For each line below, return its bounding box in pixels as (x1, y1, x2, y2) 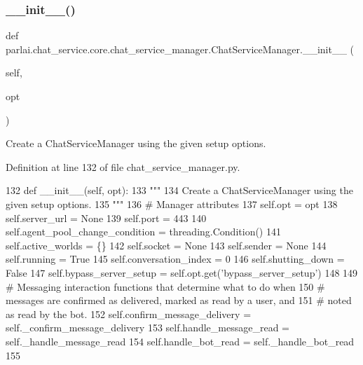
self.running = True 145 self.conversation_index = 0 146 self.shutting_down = (6, 252, 345, 266)
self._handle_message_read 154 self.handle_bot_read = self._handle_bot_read (6, 333, 355, 348)
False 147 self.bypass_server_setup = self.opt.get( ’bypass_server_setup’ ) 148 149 (6, 265, 358, 280)
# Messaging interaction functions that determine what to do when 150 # (6, 279, 325, 294)
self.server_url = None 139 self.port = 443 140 (6, 210, 207, 225)
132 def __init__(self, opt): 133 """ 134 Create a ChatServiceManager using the (6, 183, 353, 198)
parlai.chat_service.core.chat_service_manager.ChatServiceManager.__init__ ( (6, 41, 355, 56)
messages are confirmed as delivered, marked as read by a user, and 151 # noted (6, 293, 352, 308)
